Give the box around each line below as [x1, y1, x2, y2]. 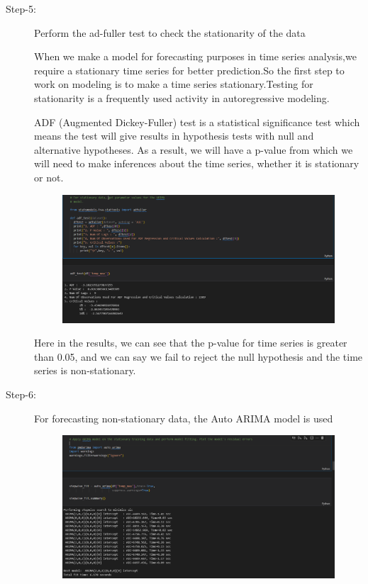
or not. [34, 169, 64, 184]
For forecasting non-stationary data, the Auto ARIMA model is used [34, 410, 333, 425]
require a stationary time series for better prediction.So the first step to [34, 62, 345, 77]
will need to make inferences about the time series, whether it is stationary [34, 156, 359, 171]
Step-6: [6, 387, 36, 402]
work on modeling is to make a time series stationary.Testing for [34, 77, 313, 91]
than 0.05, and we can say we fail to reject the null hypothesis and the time [34, 349, 363, 364]
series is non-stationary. [34, 363, 136, 378]
